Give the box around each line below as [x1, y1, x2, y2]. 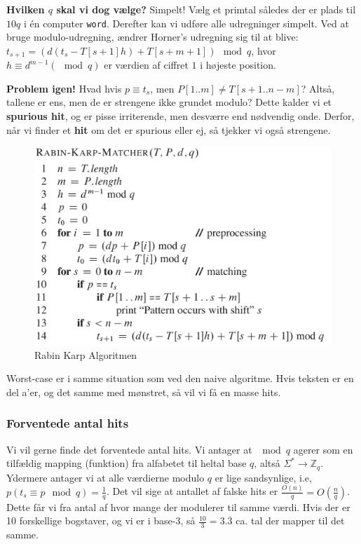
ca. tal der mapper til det [236, 513, 345, 528]
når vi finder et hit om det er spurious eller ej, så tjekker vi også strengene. [6, 122, 331, 137]
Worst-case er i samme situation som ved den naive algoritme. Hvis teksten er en [6, 371, 354, 386]
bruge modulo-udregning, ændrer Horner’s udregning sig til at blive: [6, 29, 299, 44]
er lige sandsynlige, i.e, [214, 470, 312, 484]
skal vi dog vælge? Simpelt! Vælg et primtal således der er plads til [56, 2, 356, 16]
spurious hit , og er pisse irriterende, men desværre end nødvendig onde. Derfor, [6, 109, 355, 123]
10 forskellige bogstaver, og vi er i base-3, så [6, 513, 196, 528]
